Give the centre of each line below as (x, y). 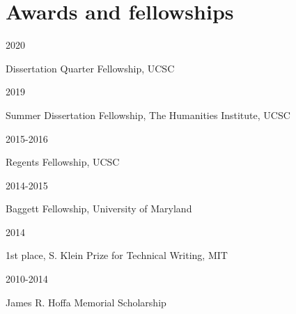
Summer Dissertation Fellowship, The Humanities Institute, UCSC (148, 115)
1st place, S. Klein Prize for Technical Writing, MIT (117, 255)
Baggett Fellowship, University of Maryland (99, 209)
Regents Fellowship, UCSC (63, 162)
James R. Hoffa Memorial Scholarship (86, 302)
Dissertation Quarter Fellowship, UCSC (90, 68)
